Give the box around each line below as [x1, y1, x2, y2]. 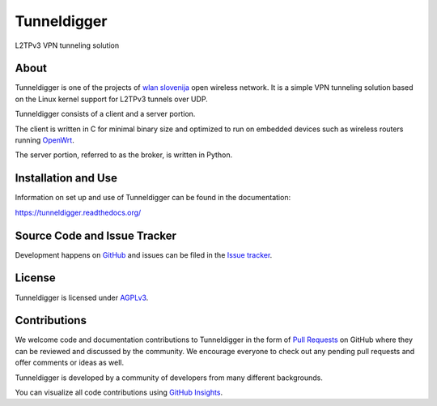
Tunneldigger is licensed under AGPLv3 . [15, 293, 149, 302]
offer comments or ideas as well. [15, 357, 125, 368]
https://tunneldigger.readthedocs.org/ [15, 207, 142, 217]
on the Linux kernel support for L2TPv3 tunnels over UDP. [15, 94, 208, 104]
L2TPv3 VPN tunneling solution [15, 41, 120, 50]
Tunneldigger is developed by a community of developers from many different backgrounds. [15, 373, 323, 382]
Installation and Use [15, 171, 117, 186]
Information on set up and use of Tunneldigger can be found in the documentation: [15, 193, 291, 203]
